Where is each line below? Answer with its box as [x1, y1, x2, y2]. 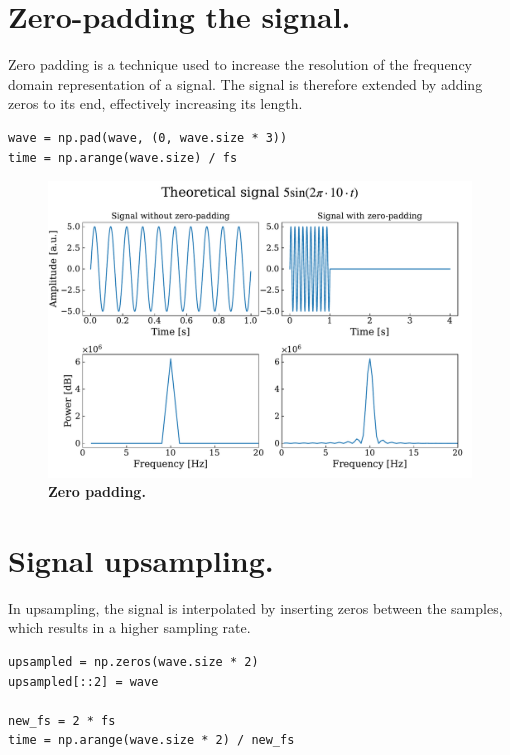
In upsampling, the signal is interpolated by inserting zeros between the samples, [8, 597, 503, 618]
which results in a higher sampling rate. [8, 617, 251, 638]
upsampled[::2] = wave [8, 674, 159, 689]
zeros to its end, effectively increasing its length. [8, 93, 303, 114]
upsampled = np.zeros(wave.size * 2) [8, 655, 259, 670]
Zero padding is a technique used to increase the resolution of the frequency [8, 54, 473, 75]
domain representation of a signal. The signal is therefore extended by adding [8, 73, 483, 94]
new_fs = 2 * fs [8, 713, 116, 728]
